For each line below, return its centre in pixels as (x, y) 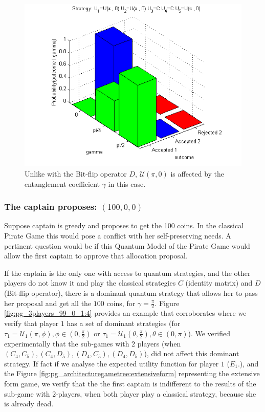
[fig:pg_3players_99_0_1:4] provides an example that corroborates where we (125, 313)
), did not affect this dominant (192, 353)
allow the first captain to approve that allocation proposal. (96, 256)
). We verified (209, 333)
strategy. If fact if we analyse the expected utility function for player (112, 363)
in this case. (127, 183)
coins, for (121, 303)
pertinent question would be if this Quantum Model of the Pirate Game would (127, 245)
